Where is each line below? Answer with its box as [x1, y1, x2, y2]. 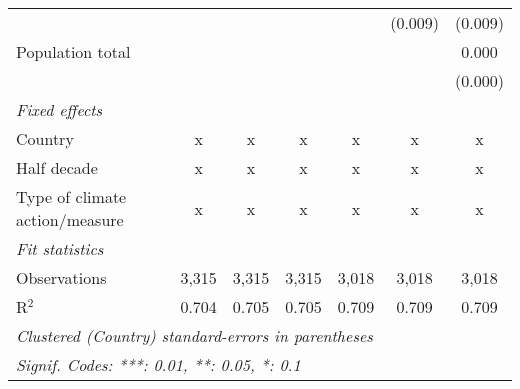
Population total [16, 40, 131, 63]
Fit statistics [16, 237, 104, 260]
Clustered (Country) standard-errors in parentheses [16, 324, 373, 347]
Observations [16, 266, 107, 289]
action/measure [16, 208, 124, 231]
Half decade [16, 156, 98, 179]
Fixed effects [16, 98, 103, 121]
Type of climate [16, 185, 127, 208]
